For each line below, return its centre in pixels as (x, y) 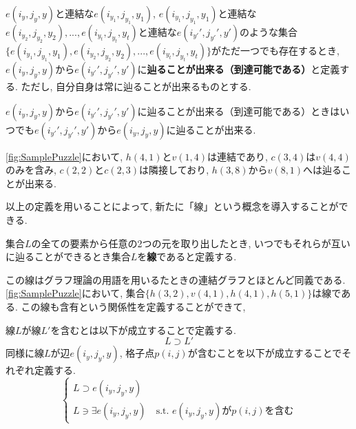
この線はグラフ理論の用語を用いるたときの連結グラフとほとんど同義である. (176, 279)
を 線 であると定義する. (187, 257)
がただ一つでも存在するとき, (275, 50)
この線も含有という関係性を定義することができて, (133, 306)
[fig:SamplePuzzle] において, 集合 (75, 293)
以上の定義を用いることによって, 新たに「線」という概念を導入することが (172, 206)
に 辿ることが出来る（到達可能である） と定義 (239, 69)
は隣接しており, (174, 170)
